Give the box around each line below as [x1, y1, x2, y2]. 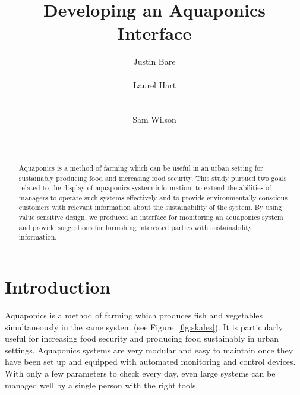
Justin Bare [133, 55, 176, 68]
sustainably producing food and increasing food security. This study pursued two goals [18, 173, 287, 183]
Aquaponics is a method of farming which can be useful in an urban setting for [18, 163, 263, 173]
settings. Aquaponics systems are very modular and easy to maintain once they [5, 343, 293, 356]
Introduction [5, 275, 110, 299]
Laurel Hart [132, 78, 176, 91]
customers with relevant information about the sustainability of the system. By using [18, 202, 282, 212]
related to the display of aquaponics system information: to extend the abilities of [18, 183, 271, 193]
